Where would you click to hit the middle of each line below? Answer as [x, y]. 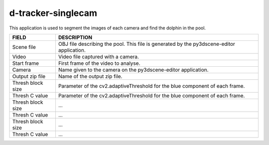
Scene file [24, 47]
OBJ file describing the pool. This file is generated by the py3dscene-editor [146, 44]
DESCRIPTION [75, 37]
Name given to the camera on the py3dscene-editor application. [133, 70]
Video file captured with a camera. [99, 56]
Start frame [26, 63]
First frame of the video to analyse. [99, 63]
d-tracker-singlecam [53, 13]
